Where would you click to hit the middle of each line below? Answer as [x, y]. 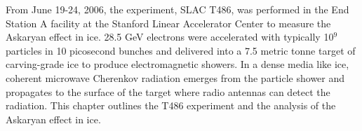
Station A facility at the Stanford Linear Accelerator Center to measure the [168, 23]
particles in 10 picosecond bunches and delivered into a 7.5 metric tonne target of [181, 50]
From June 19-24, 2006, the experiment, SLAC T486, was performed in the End [177, 9]
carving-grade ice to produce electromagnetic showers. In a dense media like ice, [177, 64]
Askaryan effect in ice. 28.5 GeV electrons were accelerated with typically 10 [170, 37]
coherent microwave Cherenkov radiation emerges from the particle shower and [175, 77]
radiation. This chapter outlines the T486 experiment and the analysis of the [171, 105]
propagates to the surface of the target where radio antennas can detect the [168, 91]
